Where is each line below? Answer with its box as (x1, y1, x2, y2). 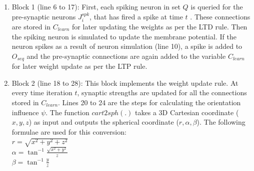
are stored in (11, 21, 50, 32)
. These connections (190, 11, 250, 21)
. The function (45, 107, 89, 117)
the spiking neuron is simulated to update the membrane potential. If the (11, 31, 236, 41)
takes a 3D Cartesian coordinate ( (135, 107, 239, 117)
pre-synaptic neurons (11, 11, 76, 21)
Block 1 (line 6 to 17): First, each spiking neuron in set (11, 1, 180, 11)
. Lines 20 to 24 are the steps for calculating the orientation (58, 97, 241, 108)
